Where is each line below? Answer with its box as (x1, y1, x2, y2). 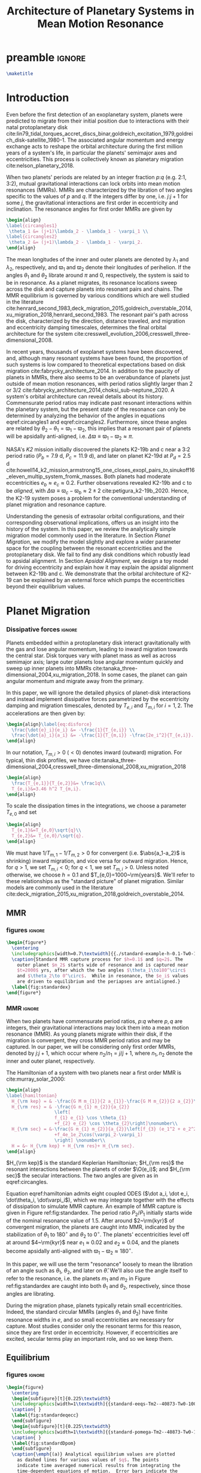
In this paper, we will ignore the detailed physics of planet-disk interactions (6, 689, 191, 696)
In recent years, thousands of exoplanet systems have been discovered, (6, 348, 184, 356)
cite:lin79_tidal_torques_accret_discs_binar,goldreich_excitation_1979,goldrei (6, 130, 193, 137)
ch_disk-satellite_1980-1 (6, 136, 65, 144)
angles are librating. (6, 1290, 55, 1298)
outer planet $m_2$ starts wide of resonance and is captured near (17, 962, 188, 968)
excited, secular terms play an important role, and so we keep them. (6, 1335, 173, 1343)
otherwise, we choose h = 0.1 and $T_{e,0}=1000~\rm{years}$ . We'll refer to (6, 871, 195, 878)
